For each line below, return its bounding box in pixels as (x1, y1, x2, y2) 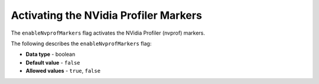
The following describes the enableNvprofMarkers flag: (11, 40, 152, 47)
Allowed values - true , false (25, 68, 100, 75)
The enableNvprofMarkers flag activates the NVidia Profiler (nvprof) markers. (11, 29, 206, 36)
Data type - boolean (25, 51, 76, 58)
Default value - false (25, 59, 80, 66)
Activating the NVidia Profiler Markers (11, 9, 202, 22)
